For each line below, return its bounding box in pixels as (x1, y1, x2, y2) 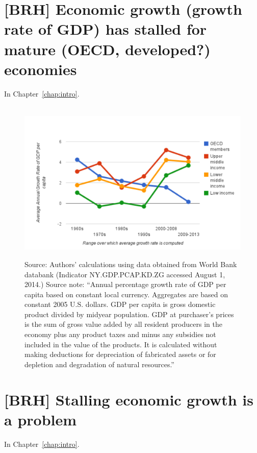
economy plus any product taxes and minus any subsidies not (24, 329, 216, 340)
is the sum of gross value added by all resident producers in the (24, 319, 222, 329)
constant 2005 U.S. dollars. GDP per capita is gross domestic (24, 299, 216, 309)
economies (4, 58, 77, 79)
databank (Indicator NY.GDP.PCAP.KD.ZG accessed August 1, (24, 269, 225, 279)
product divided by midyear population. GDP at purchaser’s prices (24, 308, 234, 319)
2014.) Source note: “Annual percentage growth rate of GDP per (24, 279, 226, 290)
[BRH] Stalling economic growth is (4, 389, 253, 410)
